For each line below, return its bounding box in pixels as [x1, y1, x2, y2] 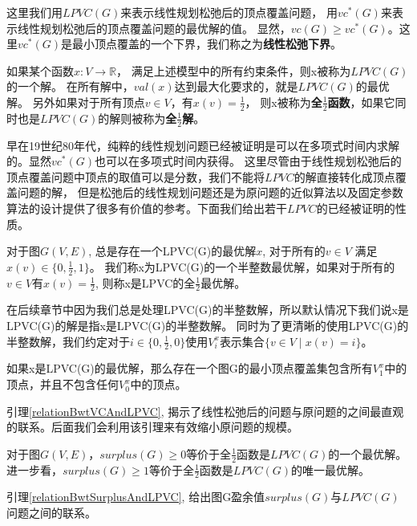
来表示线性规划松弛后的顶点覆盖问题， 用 [120, 4, 338, 20]
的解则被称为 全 [98, 109, 177, 126]
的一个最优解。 [328, 445, 407, 462]
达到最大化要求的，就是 [174, 78, 298, 95]
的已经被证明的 [316, 200, 395, 216]
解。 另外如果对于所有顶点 [6, 93, 145, 110]
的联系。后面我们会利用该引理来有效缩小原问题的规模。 [6, 418, 298, 435]
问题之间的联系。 [6, 504, 96, 521]
